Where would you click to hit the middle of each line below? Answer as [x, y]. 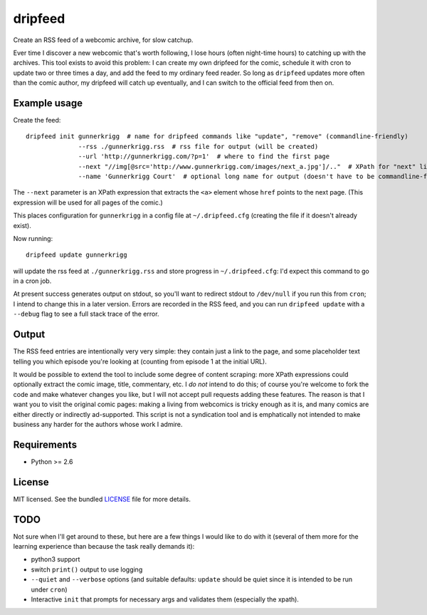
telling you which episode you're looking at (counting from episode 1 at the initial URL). [140, 361]
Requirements [45, 444]
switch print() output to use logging [87, 569]
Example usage [48, 103]
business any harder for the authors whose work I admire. [98, 424]
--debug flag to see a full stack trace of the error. [86, 314]
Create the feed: [37, 120]
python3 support [56, 559]
